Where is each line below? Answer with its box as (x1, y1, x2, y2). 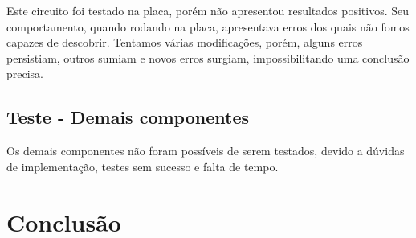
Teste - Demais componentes (6, 105, 249, 129)
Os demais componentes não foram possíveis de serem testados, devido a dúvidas (6, 142, 405, 159)
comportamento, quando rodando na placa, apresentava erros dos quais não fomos (6, 18, 410, 35)
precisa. (6, 65, 44, 82)
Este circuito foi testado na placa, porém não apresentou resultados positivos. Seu (6, 2, 410, 18)
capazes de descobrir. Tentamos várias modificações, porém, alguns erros (6, 34, 363, 51)
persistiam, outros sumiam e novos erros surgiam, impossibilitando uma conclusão (6, 49, 410, 66)
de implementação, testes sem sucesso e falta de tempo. (6, 158, 279, 174)
